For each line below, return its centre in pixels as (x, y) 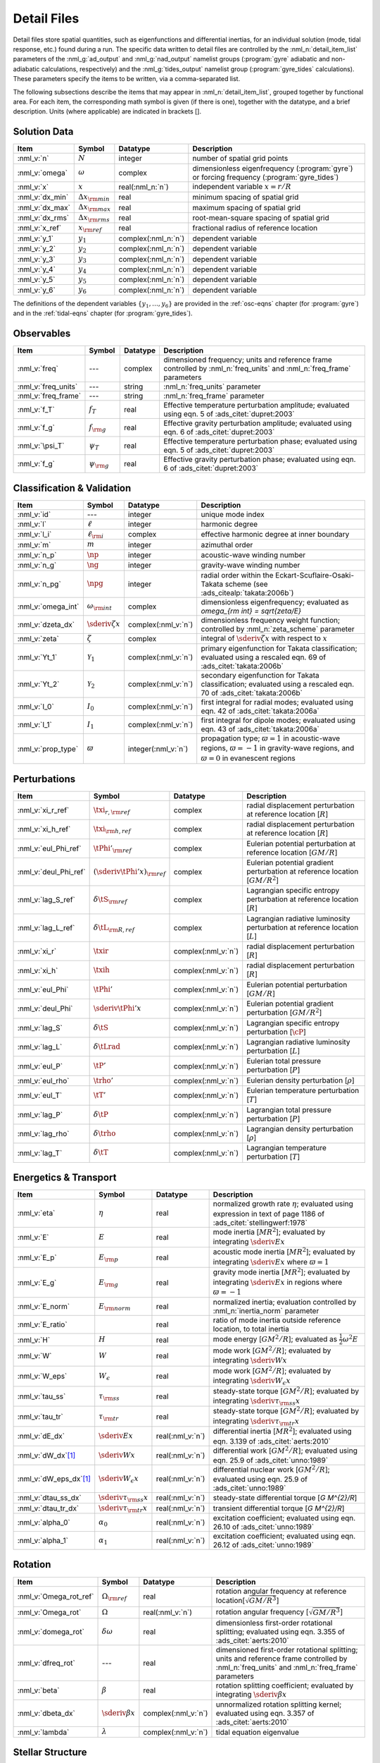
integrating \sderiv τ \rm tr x (256, 1422)
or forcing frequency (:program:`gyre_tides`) (266, 177)
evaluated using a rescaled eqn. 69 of (264, 657)
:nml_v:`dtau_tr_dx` (48, 1508)
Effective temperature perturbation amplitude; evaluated (256, 405)
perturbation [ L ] (273, 1051)
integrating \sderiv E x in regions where (278, 1282)
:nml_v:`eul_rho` (43, 1080)
